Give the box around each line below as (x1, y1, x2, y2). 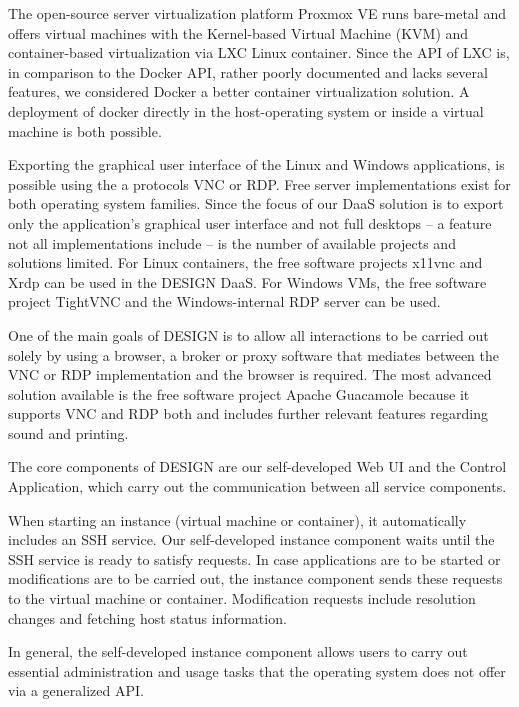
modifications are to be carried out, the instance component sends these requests (8, 568, 503, 589)
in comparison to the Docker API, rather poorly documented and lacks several (8, 61, 488, 82)
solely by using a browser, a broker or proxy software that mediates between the (8, 344, 500, 365)
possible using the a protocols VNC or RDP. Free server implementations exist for (8, 173, 511, 194)
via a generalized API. (8, 680, 144, 701)
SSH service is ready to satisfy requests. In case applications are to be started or (8, 548, 501, 569)
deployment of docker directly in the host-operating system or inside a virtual (8, 100, 484, 121)
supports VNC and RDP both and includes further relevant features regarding (8, 403, 488, 424)
